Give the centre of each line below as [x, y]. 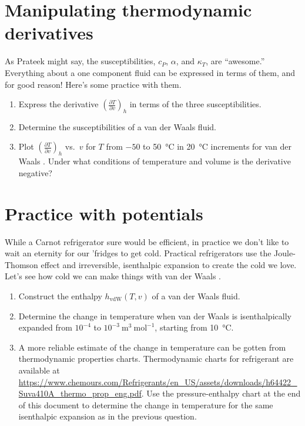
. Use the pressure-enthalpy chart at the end [221, 393]
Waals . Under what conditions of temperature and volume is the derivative [155, 161]
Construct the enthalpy [60, 295]
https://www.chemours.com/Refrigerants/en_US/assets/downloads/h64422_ [158, 382]
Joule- [285, 253]
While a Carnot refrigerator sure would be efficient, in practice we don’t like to [147, 241]
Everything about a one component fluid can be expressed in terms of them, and [150, 72]
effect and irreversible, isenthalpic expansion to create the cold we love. [169, 264]
